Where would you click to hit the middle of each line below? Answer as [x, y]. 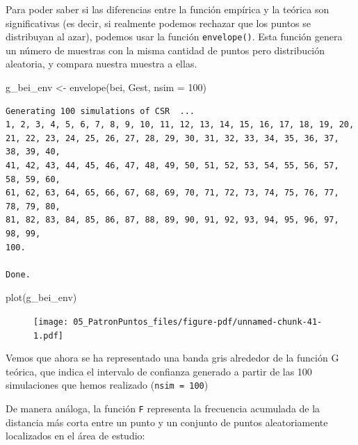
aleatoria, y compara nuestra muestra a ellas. [101, 64]
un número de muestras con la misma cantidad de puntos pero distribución [165, 50]
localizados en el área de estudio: [75, 436]
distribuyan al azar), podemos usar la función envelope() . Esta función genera [174, 37]
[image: [51, 322]
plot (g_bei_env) [41, 297]
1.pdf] [48, 335]
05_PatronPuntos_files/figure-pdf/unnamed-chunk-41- [198, 322]
